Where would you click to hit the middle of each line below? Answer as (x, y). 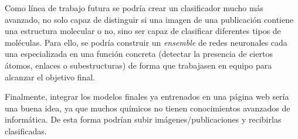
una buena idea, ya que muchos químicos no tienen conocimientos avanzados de (148, 108)
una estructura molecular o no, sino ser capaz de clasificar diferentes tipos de (143, 31)
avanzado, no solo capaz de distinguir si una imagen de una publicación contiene (149, 19)
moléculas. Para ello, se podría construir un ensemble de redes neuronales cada (146, 42)
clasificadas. (26, 130)
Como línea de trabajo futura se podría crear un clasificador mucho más (134, 8)
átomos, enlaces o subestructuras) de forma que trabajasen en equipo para (138, 65)
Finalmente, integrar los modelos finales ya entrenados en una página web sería (147, 96)
